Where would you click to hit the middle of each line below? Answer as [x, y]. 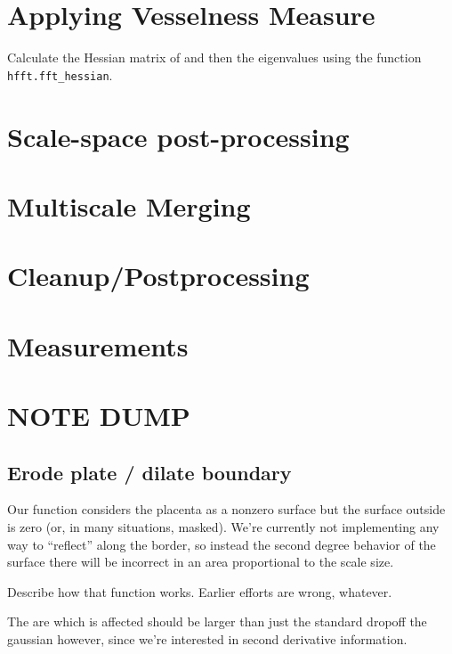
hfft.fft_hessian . [60, 74]
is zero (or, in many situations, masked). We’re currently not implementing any [223, 527]
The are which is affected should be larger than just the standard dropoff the [217, 621]
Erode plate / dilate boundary [149, 472]
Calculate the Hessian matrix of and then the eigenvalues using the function [214, 57]
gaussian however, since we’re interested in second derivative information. [207, 639]
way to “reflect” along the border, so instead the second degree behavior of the [222, 544]
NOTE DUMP [99, 416]
